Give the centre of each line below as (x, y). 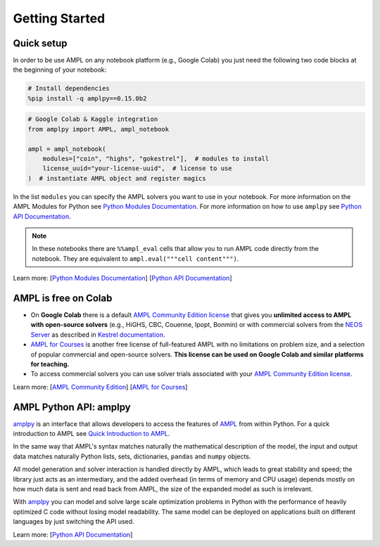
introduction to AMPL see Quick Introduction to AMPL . (91, 434)
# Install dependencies (69, 89)
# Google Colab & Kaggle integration (93, 119)
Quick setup (40, 43)
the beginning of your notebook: (60, 70)
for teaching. (50, 364)
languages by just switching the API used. (74, 522)
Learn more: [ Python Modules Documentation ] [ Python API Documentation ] (122, 278)
